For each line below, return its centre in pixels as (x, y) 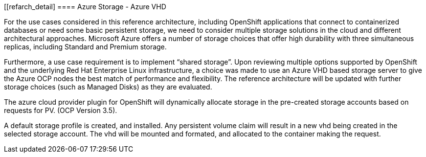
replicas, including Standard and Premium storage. (85, 47)
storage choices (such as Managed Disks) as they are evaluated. (108, 87)
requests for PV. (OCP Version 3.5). (61, 110)
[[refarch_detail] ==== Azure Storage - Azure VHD (85, 7)
